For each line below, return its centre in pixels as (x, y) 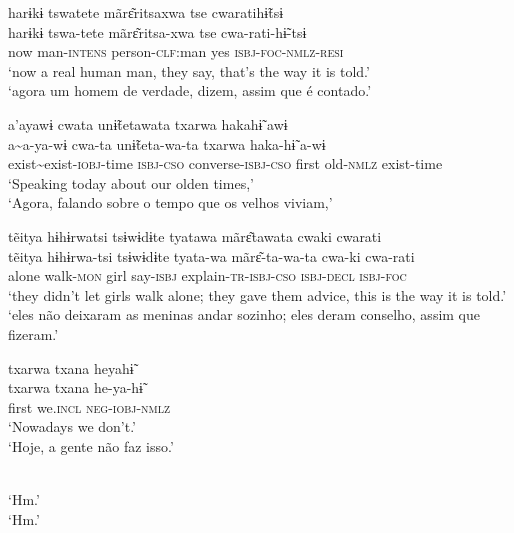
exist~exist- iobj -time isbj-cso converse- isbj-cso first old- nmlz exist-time (225, 163)
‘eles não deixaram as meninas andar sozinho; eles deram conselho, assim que (244, 314)
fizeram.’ (33, 333)
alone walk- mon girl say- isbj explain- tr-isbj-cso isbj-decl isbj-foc (207, 275)
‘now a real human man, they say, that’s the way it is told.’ (189, 70)
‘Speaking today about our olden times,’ (131, 182)
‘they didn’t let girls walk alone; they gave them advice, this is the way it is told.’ (257, 294)
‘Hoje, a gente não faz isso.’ (91, 445)
